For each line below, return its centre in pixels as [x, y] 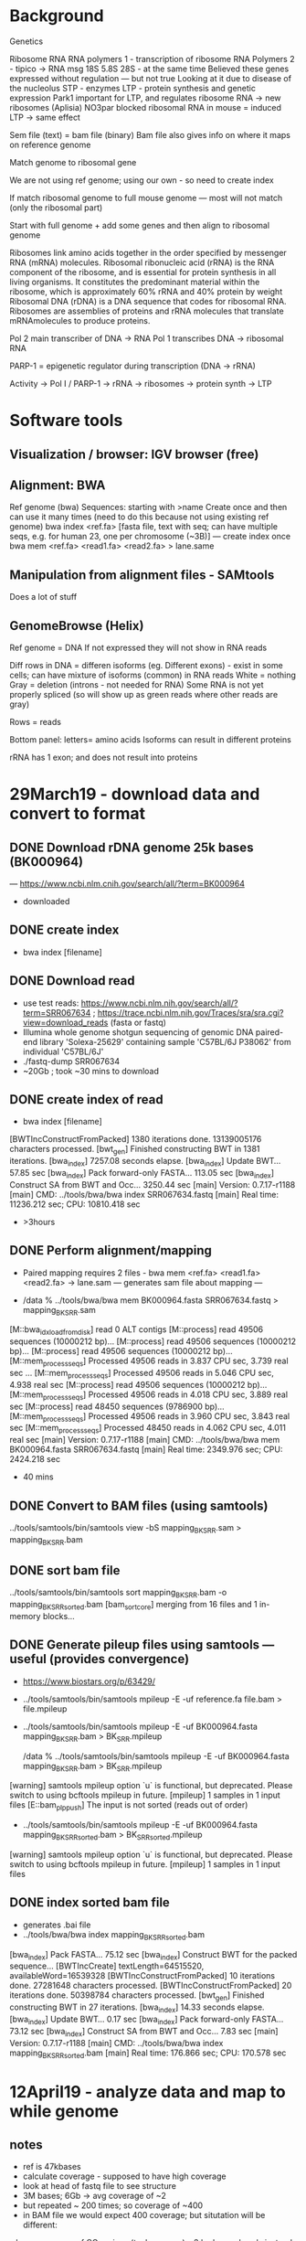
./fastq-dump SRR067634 [71, 1061]
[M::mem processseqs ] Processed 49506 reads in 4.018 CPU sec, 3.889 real [149, 1395]
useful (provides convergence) [100, 1659]
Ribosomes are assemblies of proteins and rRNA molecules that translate [147, 311]
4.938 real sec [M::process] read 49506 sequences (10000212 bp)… [138, 1384]
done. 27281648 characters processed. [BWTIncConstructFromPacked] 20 [151, 1986]
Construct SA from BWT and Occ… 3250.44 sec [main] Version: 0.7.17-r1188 [153, 1184]
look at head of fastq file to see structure [99, 2186]
